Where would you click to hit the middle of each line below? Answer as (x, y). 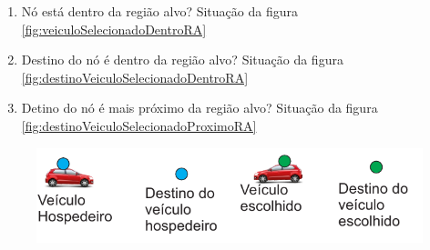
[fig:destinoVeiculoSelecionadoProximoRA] (139, 125)
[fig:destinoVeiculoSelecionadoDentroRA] (135, 77)
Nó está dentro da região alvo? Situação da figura (159, 11)
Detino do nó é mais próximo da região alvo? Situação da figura (200, 108)
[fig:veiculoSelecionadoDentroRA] (114, 29)
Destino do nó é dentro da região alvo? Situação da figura (182, 60)
